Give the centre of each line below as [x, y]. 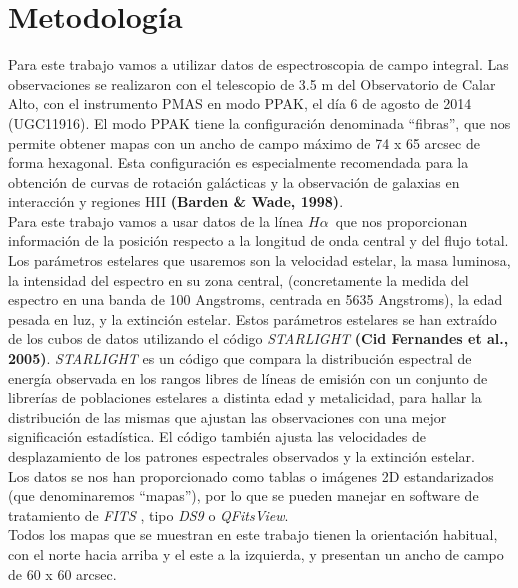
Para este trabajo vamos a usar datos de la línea [156, 220]
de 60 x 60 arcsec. [62, 573]
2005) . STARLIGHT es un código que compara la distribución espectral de [240, 358]
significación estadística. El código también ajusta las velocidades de [217, 436]
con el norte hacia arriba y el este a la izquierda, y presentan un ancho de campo [256, 553]
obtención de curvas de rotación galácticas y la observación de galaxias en [234, 181]
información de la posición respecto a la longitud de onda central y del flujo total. [258, 240]
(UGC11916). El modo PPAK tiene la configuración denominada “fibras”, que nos [259, 122]
